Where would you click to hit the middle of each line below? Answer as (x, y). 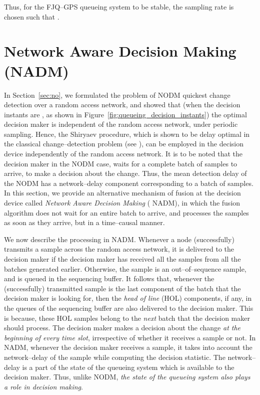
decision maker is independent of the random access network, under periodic (121, 124)
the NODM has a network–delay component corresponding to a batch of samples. (129, 183)
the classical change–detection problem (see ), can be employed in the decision (124, 144)
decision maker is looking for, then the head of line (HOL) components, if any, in (128, 298)
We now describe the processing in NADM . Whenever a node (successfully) (119, 239)
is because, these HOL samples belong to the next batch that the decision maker (127, 318)
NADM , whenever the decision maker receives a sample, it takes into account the (128, 347)
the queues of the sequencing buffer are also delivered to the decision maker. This (129, 308)
